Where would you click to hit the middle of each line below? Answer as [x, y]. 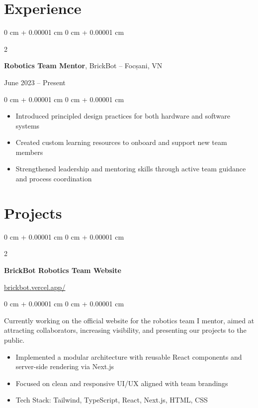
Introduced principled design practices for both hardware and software [123, 116]
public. [14, 340]
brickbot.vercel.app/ [35, 287]
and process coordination [54, 179]
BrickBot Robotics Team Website [63, 270]
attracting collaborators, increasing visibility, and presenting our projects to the [125, 330]
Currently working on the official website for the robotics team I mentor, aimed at [129, 320]
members [29, 152]
